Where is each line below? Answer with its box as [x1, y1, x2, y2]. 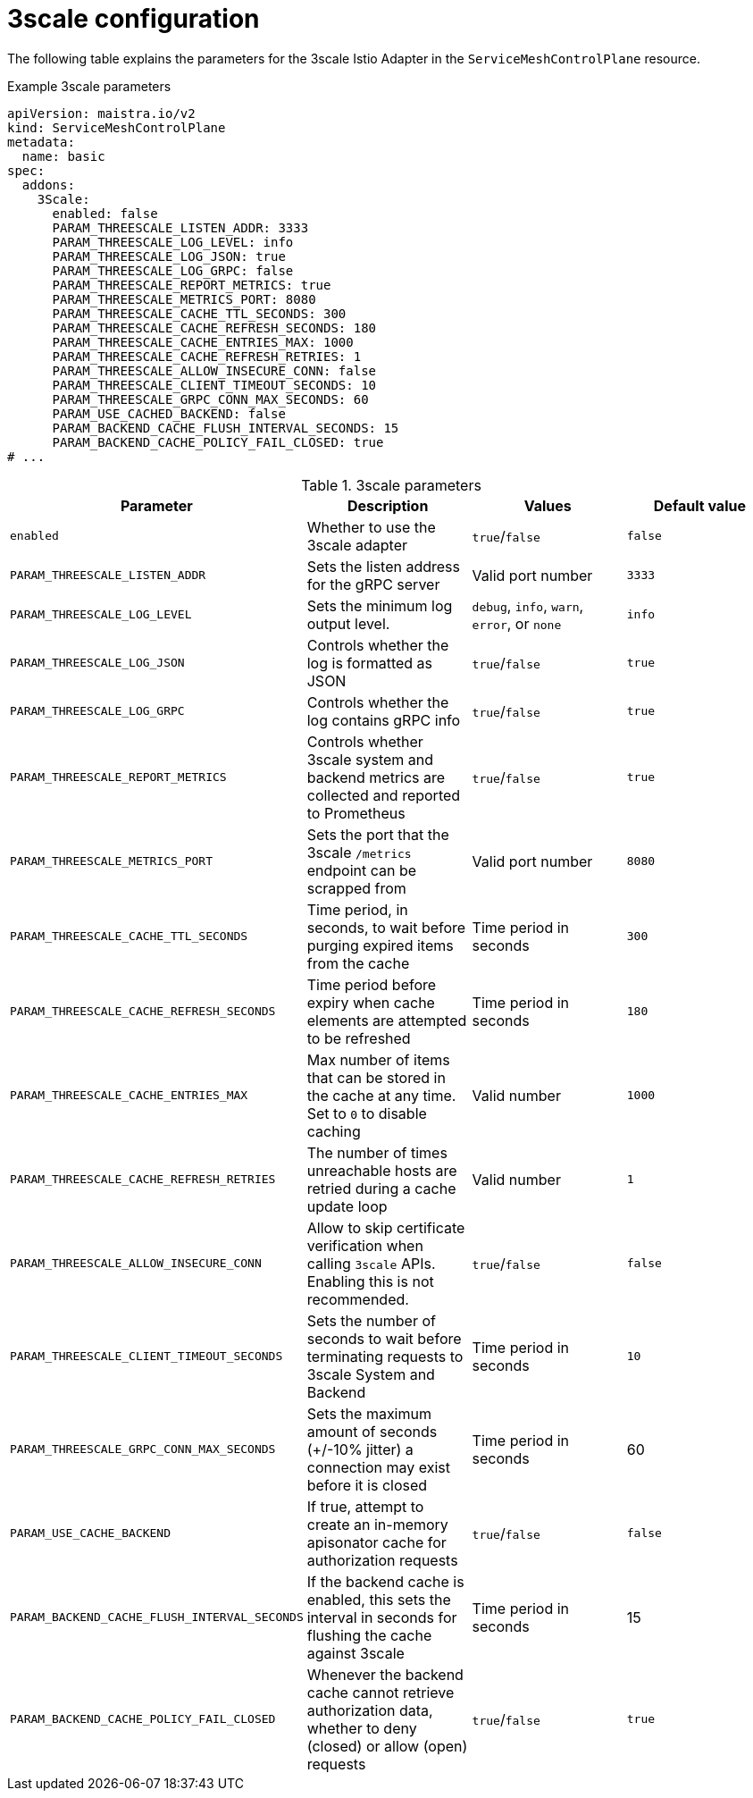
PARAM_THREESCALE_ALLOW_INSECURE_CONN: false [52, 363, 377, 378]
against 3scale [306, 1643, 405, 1662]
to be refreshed [306, 1029, 411, 1047]
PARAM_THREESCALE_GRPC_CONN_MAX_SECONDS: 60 [52, 391, 369, 407]
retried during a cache [306, 1179, 456, 1197]
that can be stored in [306, 1068, 446, 1087]
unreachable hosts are [306, 1161, 457, 1180]
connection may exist [306, 1458, 451, 1476]
